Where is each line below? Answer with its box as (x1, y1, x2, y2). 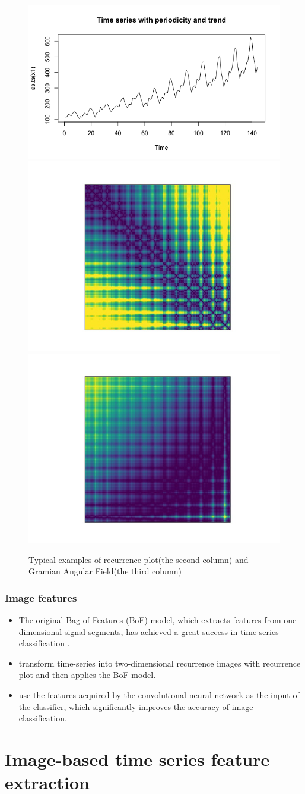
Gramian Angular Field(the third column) (28, 565, 182, 577)
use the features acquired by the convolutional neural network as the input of (18, 688, 300, 701)
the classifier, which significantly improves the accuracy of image (18, 700, 253, 712)
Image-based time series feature (5, 746, 270, 771)
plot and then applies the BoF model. (18, 668, 156, 681)
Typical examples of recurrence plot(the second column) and (28, 553, 249, 565)
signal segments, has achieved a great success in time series (64, 625, 279, 637)
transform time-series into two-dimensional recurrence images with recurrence (18, 657, 301, 669)
